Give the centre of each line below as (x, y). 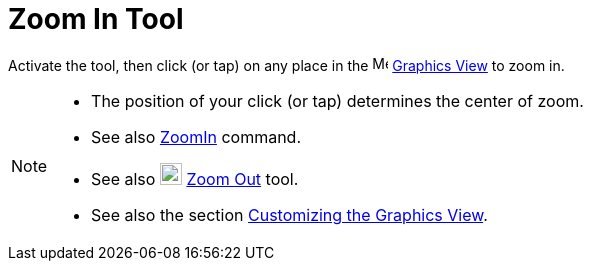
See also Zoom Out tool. (195, 178)
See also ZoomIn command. (196, 136)
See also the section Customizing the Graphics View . (289, 214)
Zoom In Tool (96, 19)
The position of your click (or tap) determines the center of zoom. (337, 100)
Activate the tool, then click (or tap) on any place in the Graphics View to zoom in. (286, 65)
